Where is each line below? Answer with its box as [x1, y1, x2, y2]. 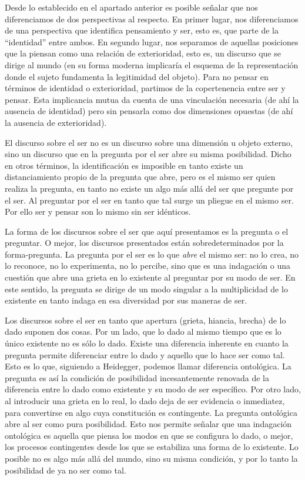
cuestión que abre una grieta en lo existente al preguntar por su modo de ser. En [5, 271, 296, 284]
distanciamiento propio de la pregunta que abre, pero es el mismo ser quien [5, 171, 276, 183]
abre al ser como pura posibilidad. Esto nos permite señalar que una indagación [5, 418, 292, 430]
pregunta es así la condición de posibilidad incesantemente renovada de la [5, 371, 269, 384]
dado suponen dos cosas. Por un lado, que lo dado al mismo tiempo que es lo [5, 325, 281, 338]
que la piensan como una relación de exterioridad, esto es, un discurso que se [5, 47, 281, 59]
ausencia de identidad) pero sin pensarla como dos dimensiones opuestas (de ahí [5, 105, 293, 117]
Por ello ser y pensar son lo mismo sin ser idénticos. [5, 205, 191, 218]
